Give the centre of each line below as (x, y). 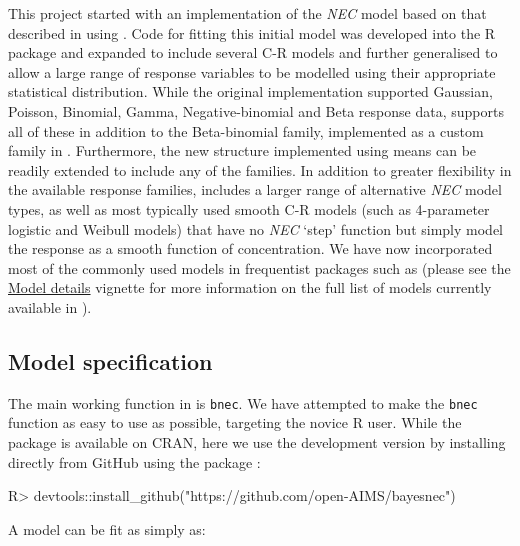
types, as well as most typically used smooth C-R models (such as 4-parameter (249, 208)
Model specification (110, 360)
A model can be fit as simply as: (107, 528)
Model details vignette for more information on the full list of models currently (250, 287)
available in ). (50, 306)
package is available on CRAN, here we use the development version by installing (257, 441)
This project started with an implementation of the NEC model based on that (247, 13)
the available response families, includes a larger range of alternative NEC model (255, 189)
